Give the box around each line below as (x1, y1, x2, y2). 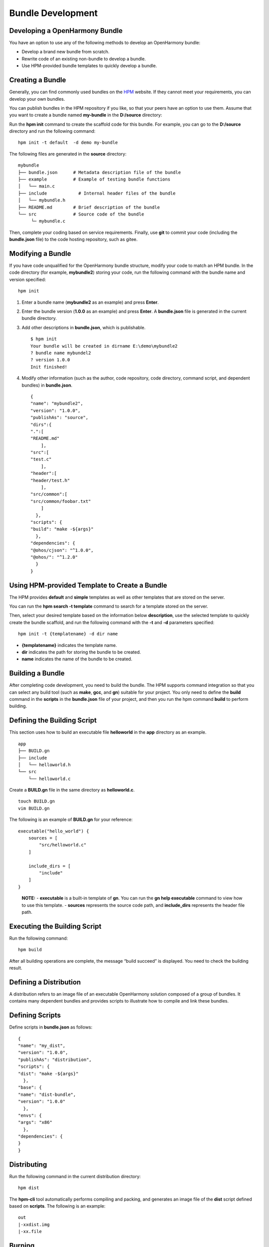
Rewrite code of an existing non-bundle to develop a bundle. (21, 55, 146, 62)
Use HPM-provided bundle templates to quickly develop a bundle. (21, 63, 157, 69)
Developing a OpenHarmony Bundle (9, 26, 123, 35)
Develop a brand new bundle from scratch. (21, 49, 110, 55)
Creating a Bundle (9, 76, 66, 84)
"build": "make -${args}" (30, 526, 94, 532)
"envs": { (18, 1112, 42, 1118)
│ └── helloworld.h (18, 762, 71, 768)
